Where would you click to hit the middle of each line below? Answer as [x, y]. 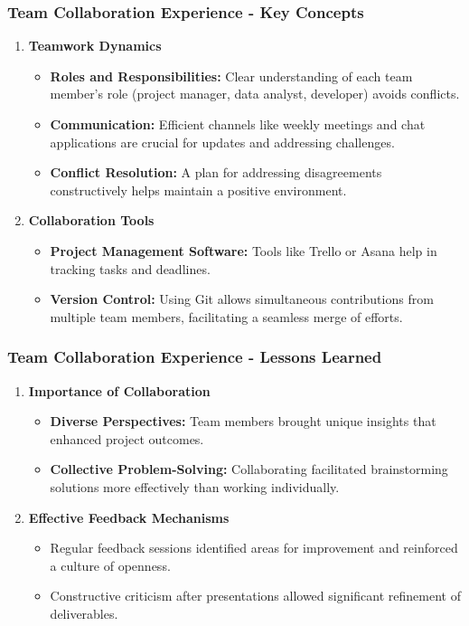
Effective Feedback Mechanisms [129, 517]
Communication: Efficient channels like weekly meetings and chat [238, 124]
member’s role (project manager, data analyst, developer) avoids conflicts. [255, 94]
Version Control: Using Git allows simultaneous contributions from [242, 299]
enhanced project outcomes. [127, 438]
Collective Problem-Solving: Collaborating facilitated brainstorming [249, 469]
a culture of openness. [110, 565]
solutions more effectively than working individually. [195, 486]
